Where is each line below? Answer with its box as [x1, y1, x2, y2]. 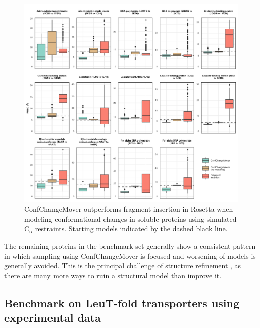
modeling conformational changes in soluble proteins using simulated [24, 213, 237, 224]
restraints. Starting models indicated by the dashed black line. [35, 223, 228, 234]
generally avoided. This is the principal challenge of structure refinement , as [4, 260, 241, 271]
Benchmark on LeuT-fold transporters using [4, 295, 240, 310]
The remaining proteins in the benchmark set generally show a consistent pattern [4, 241, 256, 251]
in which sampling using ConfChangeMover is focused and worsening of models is [4, 250, 256, 261]
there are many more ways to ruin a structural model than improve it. [4, 270, 222, 280]
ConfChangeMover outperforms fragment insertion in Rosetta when [24, 204, 233, 214]
